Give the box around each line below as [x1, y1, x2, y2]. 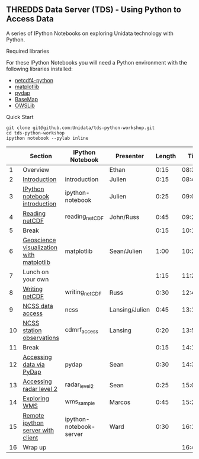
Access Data [6, 14, 54, 24]
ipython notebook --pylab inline [6, 135, 89, 141]
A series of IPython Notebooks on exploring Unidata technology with [6, 30, 174, 37]
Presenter [115, 152, 144, 160]
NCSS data [23, 301, 53, 310]
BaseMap [14, 95, 38, 102]
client [23, 434, 38, 442]
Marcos [109, 398, 131, 406]
